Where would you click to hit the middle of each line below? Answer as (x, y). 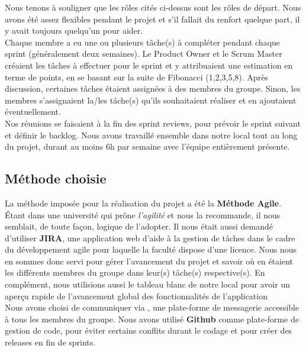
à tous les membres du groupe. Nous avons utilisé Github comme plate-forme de (152, 319)
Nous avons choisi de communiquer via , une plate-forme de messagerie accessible (152, 307)
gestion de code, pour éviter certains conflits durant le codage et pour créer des (149, 330)
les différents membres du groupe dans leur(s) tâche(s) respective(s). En (135, 272)
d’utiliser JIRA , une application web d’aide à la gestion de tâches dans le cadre (150, 238)
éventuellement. (33, 112)
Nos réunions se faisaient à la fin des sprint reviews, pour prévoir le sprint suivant (153, 123)
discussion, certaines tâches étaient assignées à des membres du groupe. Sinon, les (153, 88)
